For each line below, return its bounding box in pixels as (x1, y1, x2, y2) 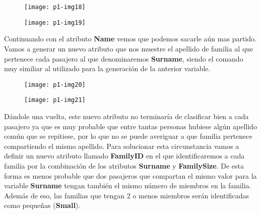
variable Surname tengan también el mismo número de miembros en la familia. (4, 180, 251, 191)
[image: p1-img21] (24, 96, 86, 104)
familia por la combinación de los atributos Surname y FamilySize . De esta (4, 160, 244, 171)
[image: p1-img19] (24, 19, 86, 26)
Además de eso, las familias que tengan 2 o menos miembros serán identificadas (4, 190, 249, 200)
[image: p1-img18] (24, 4, 86, 11)
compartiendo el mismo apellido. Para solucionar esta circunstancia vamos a (4, 140, 239, 151)
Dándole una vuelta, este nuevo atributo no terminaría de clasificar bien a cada (4, 111, 249, 121)
